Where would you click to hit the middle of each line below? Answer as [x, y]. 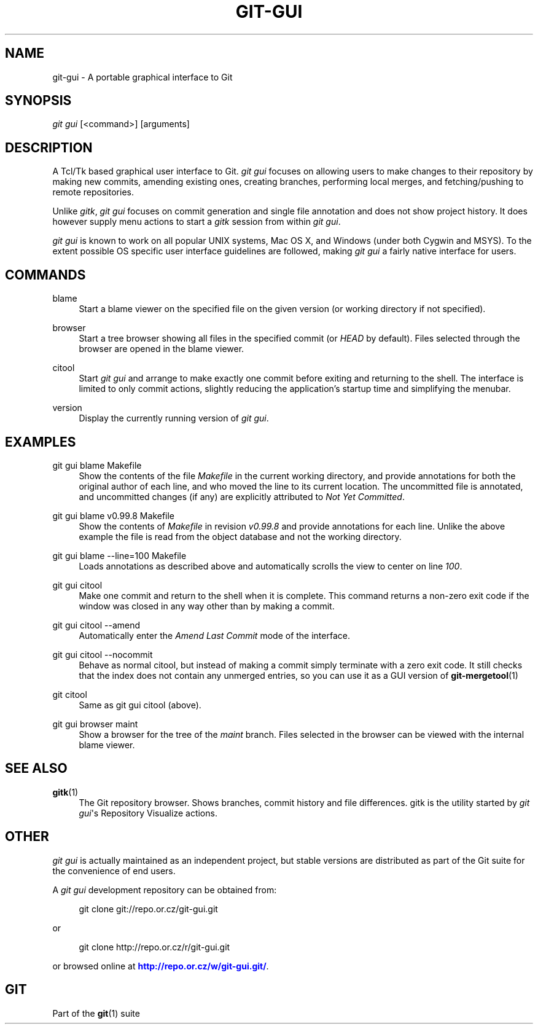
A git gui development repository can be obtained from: [165, 890]
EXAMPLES [41, 442]
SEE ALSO [36, 769]
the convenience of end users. [114, 871]
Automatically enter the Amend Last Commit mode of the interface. [214, 635]
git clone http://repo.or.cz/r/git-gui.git [154, 947]
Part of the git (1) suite [96, 1013]
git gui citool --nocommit [103, 654]
